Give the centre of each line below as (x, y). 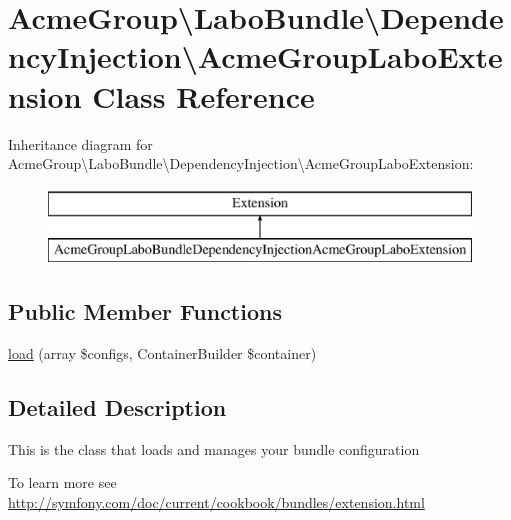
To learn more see (62, 482)
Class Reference (203, 95)
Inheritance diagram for (80, 143)
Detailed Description (117, 407)
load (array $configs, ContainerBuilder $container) (162, 353)
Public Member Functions (145, 311)
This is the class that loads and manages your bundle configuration (214, 448)
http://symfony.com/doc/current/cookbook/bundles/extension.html (216, 502)
